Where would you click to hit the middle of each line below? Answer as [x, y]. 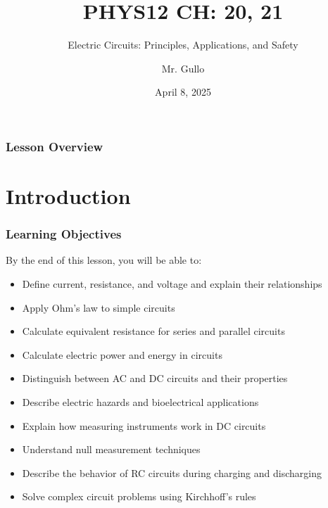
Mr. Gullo [183, 68]
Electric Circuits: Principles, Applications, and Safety [183, 45]
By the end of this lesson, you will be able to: [104, 260]
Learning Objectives [64, 234]
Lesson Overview [55, 146]
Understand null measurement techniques [111, 449]
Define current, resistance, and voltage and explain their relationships [172, 284]
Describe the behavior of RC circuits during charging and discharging [172, 472]
